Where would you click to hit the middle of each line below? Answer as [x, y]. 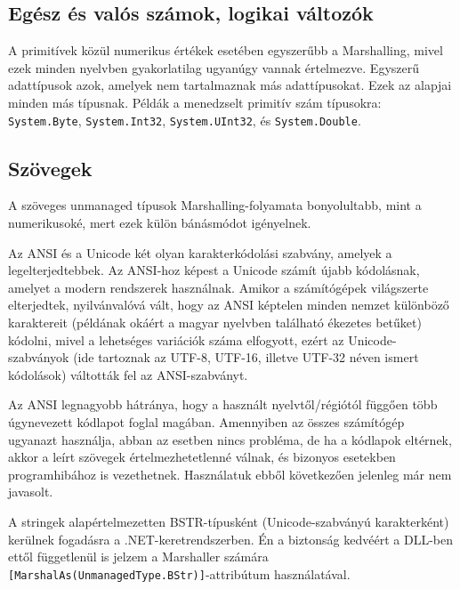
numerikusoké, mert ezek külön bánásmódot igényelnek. [160, 223]
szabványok [39, 357]
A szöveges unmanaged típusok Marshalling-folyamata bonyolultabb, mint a [215, 205]
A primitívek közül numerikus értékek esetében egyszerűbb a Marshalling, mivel [226, 50]
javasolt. [31, 492]
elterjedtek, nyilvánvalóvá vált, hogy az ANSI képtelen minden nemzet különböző [229, 305]
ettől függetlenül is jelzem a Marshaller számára [138, 557]
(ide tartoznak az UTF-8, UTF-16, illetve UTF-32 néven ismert [246, 357]
